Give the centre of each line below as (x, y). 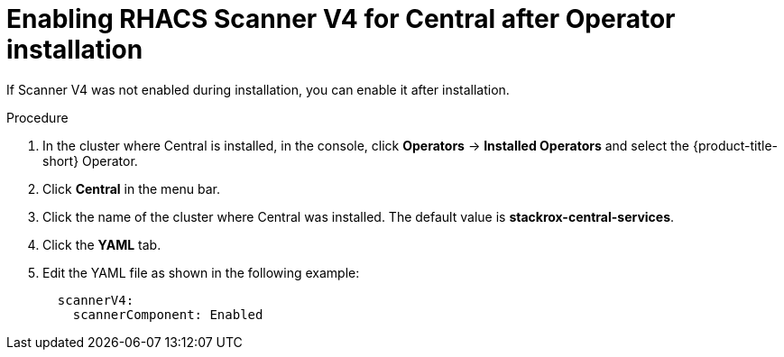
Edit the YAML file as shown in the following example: (201, 272)
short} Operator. (90, 160)
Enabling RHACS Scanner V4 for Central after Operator (341, 19)
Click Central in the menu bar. (132, 188)
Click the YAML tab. (102, 244)
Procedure (37, 117)
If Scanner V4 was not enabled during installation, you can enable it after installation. (258, 89)
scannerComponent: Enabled (168, 314)
